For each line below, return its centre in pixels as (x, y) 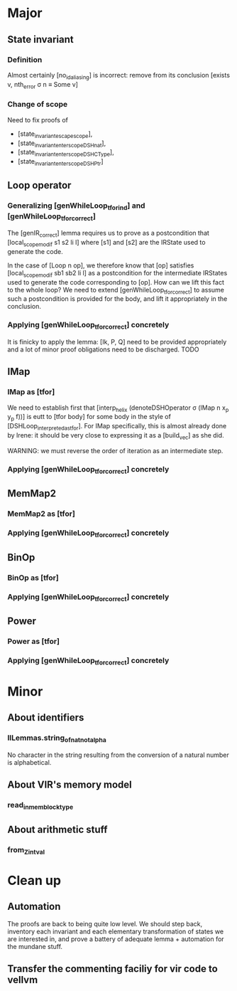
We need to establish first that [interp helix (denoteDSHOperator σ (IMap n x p (118, 408)
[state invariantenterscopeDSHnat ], (62, 144)
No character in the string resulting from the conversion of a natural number (118, 755)
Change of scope (38, 105)
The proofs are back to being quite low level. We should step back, (105, 923)
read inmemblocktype (40, 806)
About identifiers (46, 717)
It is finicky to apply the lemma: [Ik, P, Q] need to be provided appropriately (117, 341)
